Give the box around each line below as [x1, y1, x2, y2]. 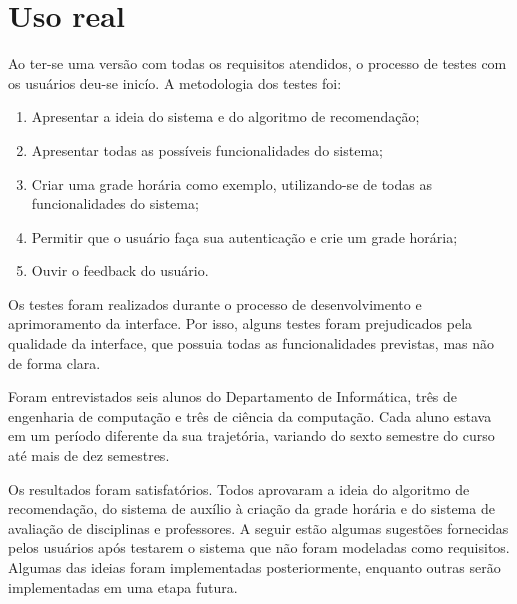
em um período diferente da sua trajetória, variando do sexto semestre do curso [8, 425, 495, 446]
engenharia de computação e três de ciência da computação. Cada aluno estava [8, 405, 492, 426]
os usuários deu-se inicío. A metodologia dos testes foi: [8, 72, 342, 93]
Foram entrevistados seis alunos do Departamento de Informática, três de [8, 386, 458, 407]
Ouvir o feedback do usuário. [31, 260, 209, 281]
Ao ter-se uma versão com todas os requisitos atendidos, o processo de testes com [8, 53, 507, 74]
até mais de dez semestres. [8, 445, 170, 466]
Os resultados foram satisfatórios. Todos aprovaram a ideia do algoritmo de [8, 478, 470, 499]
